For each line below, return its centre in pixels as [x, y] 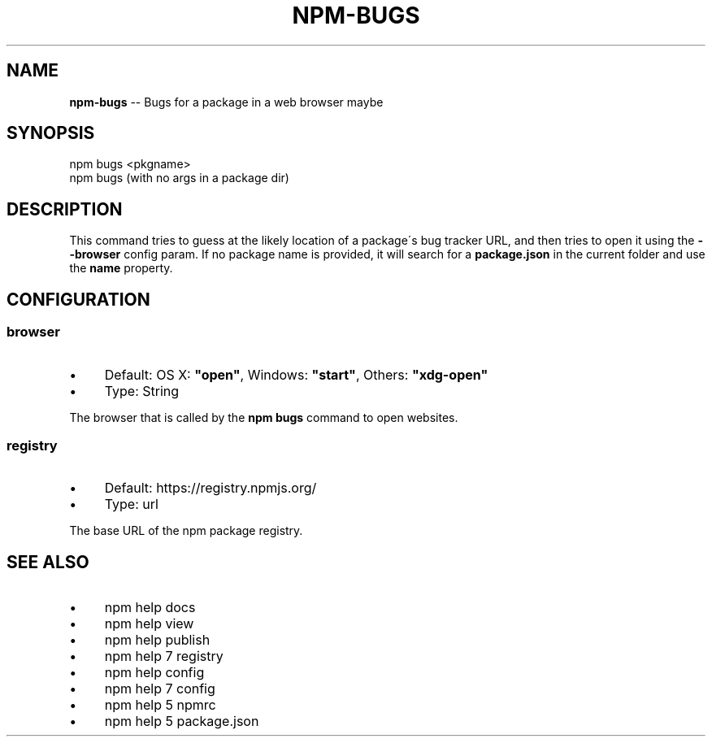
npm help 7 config [160, 689]
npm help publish [157, 640]
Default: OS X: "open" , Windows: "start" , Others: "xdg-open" [296, 374]
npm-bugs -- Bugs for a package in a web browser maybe [226, 102]
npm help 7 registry [164, 656]
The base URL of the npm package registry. [186, 531]
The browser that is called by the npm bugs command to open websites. [264, 417]
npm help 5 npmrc [160, 705]
